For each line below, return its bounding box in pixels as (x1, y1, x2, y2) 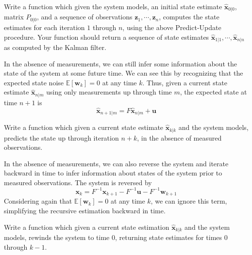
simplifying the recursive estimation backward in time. (4, 206, 166, 216)
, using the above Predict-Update (122, 22, 221, 32)
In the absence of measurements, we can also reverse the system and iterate (4, 158, 229, 168)
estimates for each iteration (4, 22, 85, 32)
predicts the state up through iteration (4, 132, 119, 143)
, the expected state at (180, 87, 247, 97)
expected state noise (4, 77, 64, 87)
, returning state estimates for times (115, 232, 222, 242)
